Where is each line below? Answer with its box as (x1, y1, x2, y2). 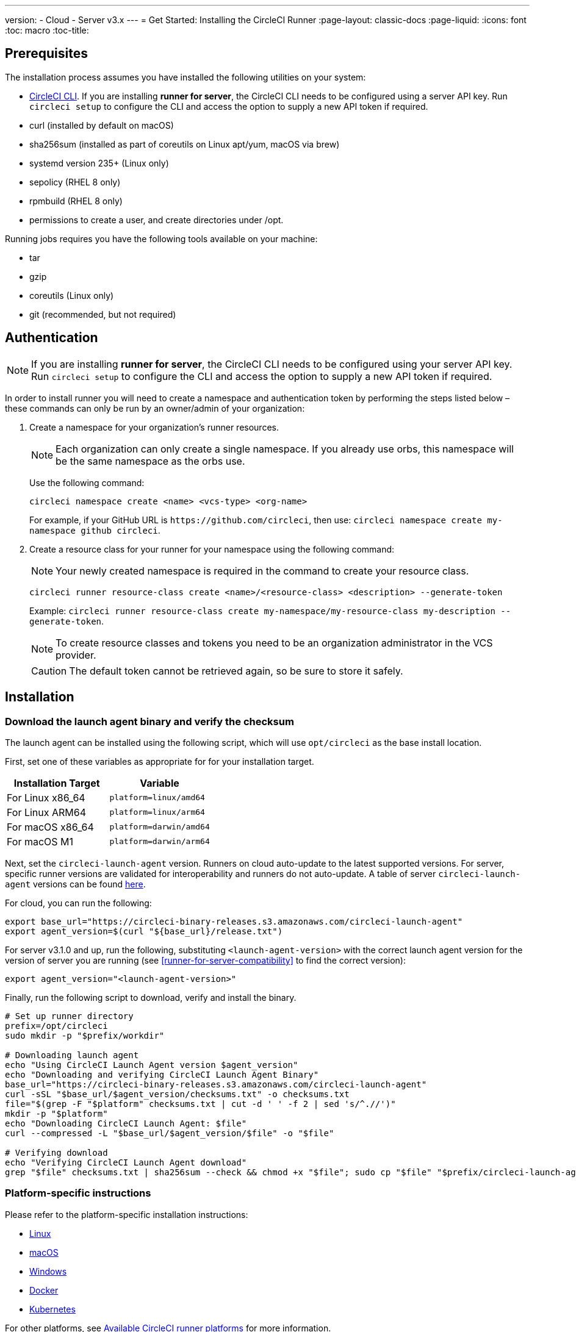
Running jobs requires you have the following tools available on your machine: (5, 233, 318, 244)
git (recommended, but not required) (29, 309, 176, 320)
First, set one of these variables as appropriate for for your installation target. (5, 756, 314, 767)
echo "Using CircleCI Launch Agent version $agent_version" (5, 1059, 298, 1070)
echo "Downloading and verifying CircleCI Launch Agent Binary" (5, 1069, 319, 1080)
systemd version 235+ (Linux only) (29, 157, 169, 168)
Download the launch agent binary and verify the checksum (5, 715, 294, 728)
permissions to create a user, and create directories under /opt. (29, 214, 284, 225)
